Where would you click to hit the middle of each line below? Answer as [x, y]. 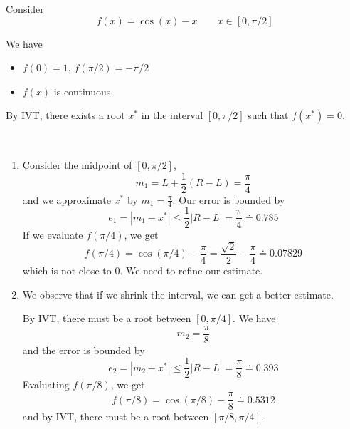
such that [268, 115]
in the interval [172, 115]
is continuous [82, 91]
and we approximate [67, 199]
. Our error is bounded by [229, 199]
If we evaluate [53, 234]
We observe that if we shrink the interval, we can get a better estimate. [178, 294]
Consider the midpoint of [77, 164]
